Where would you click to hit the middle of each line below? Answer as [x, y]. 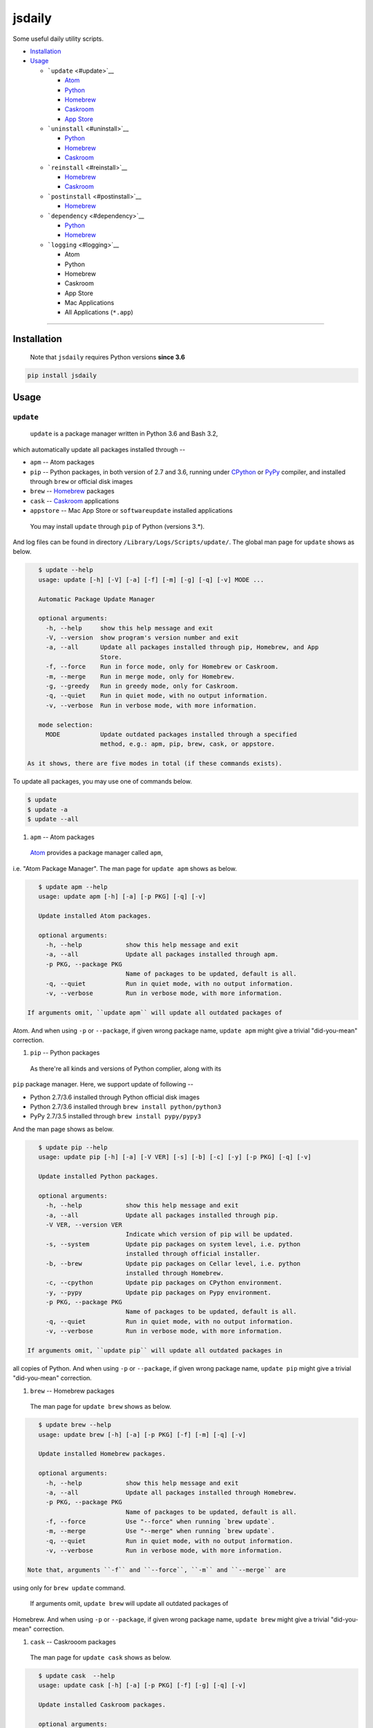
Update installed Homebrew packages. [102, 1454]
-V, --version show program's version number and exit [142, 638]
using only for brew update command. [69, 1588]
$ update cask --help [77, 1675]
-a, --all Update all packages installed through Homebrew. [171, 1492]
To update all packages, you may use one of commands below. [103, 782]
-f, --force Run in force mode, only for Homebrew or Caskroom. [162, 667]
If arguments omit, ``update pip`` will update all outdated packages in [155, 1351]
